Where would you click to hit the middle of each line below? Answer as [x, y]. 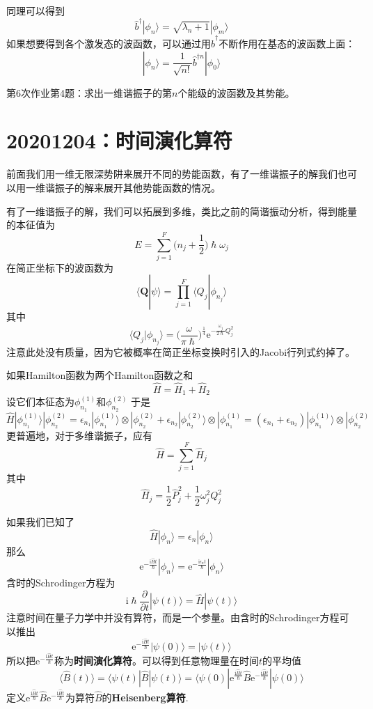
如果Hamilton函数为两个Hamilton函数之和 [100, 375]
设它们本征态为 [40, 402]
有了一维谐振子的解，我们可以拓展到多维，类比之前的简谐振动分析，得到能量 [182, 211]
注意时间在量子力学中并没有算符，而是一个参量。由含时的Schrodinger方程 [173, 617]
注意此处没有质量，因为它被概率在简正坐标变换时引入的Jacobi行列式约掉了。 [181, 351]
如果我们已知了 [40, 521]
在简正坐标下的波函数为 [60, 267]
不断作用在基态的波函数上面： [287, 44]
